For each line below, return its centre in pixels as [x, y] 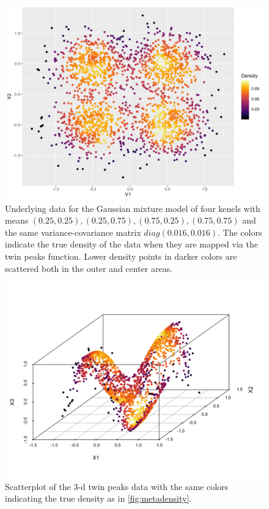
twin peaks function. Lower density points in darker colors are [121, 256]
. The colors [240, 232]
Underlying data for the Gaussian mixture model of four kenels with [133, 208]
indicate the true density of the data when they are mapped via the [131, 244]
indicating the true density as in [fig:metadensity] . [98, 498]
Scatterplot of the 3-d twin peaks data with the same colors [117, 486]
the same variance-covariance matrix [73, 232]
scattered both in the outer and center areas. [89, 268]
